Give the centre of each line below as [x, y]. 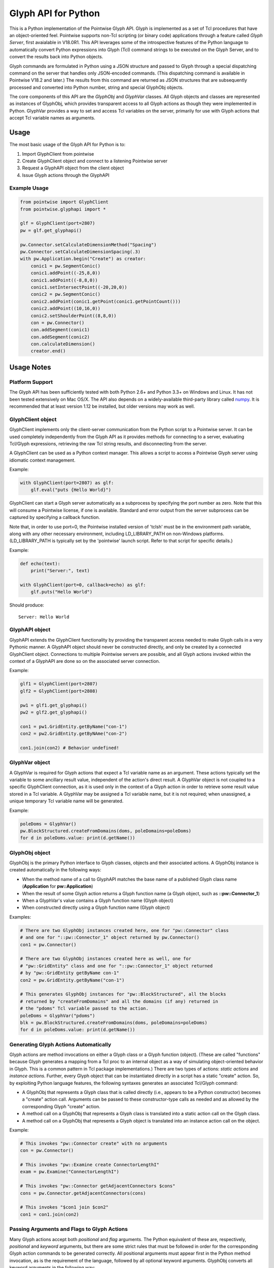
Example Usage [29, 188]
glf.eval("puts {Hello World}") [71, 490]
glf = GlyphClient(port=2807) [58, 223]
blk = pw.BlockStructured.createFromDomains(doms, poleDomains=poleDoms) [114, 1023]
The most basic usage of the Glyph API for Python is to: [67, 145]
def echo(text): [40, 563]
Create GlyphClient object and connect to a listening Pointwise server [95, 161]
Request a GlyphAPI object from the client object [73, 168]
